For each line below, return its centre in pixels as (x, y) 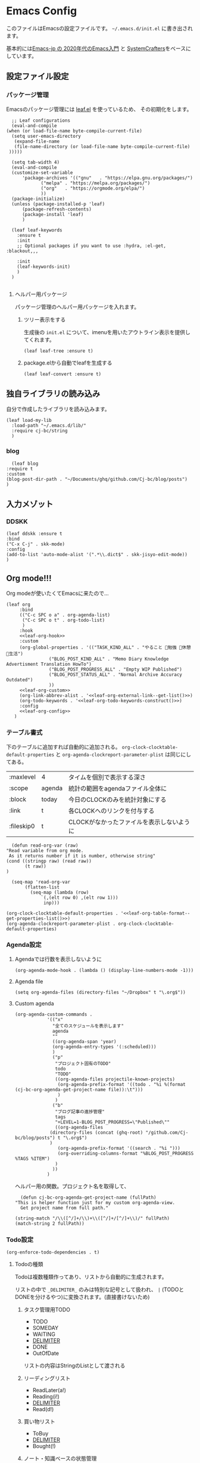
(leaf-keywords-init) (43, 267)
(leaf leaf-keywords (37, 230)
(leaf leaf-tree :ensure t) (58, 351)
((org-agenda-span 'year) (85, 1041)
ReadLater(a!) (49, 1390)
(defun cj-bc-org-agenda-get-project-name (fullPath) (88, 1197)
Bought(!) (44, 1446)
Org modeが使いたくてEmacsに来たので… (57, 593)
